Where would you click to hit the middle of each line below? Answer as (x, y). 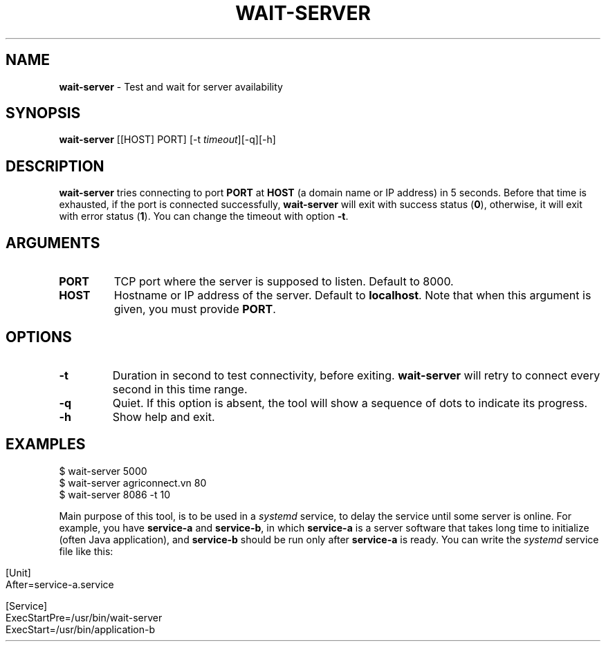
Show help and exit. (164, 416)
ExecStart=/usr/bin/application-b (80, 629)
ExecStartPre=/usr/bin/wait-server (84, 617)
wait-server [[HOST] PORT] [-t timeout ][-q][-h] (167, 140)
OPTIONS (39, 337)
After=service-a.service (60, 584)
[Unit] (18, 572)
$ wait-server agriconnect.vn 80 (133, 482)
